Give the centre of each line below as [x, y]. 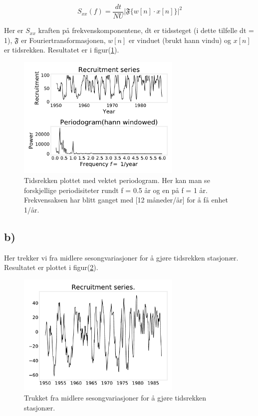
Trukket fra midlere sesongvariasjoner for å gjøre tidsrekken [115, 397]
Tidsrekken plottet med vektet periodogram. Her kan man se [117, 180]
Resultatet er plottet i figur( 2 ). [51, 267]
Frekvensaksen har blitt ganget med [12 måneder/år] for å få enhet [126, 200]
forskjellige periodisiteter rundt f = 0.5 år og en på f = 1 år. [116, 190]
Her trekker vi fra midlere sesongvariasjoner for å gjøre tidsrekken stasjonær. [121, 257]
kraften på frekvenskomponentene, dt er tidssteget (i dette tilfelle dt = [146, 30]
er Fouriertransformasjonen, [63, 40]
